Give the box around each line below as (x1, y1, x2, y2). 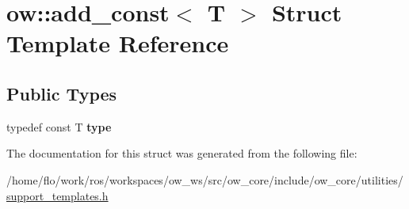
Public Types (6, 81, 117, 105)
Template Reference (6, 27, 229, 59)
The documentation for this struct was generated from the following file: (6, 145, 357, 161)
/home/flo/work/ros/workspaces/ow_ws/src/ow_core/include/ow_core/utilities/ (6, 171, 403, 188)
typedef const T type (6, 118, 112, 135)
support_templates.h (6, 187, 109, 203)
